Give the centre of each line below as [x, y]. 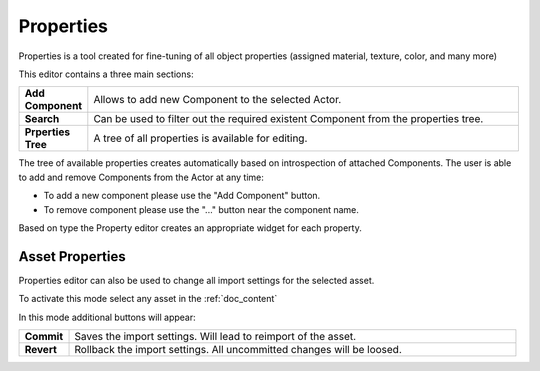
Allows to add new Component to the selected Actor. [217, 100]
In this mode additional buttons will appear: [107, 317]
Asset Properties [72, 256]
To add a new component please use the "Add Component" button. [182, 196]
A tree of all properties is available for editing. [200, 138]
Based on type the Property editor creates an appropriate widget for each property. [190, 227]
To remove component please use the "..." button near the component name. [201, 209]
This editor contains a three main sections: [106, 74]
